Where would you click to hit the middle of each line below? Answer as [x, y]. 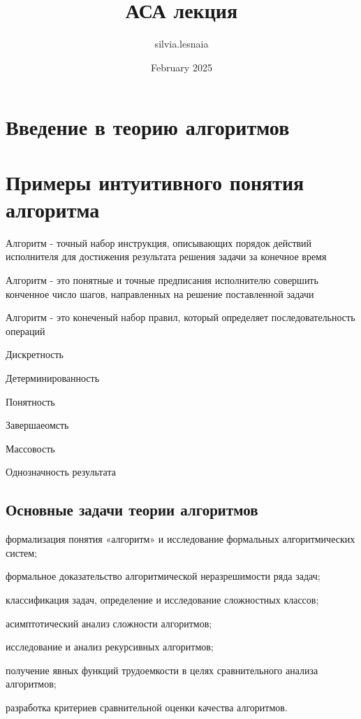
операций [25, 330]
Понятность [30, 401]
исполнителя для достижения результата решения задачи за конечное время [166, 256]
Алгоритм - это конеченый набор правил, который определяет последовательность [180, 317]
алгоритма [53, 209]
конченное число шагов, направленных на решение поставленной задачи [160, 293]
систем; [22, 552]
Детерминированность [53, 377]
